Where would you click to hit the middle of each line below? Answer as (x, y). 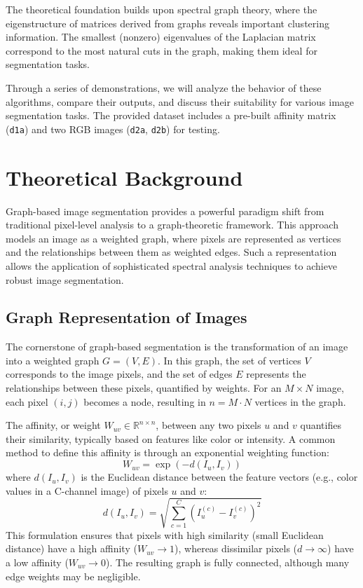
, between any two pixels (208, 425)
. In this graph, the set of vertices (230, 360)
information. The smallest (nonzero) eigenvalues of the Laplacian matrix (161, 37)
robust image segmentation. (65, 279)
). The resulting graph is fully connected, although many (227, 562)
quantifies (321, 425)
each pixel (27, 401)
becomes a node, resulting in (145, 401)
